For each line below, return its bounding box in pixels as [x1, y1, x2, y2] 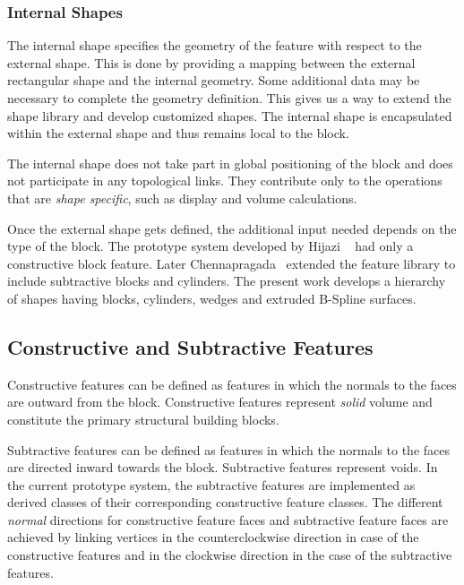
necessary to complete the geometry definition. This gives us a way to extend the [7, 89, 451, 107]
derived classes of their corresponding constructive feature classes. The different [7, 493, 443, 512]
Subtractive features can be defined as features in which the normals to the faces [7, 440, 451, 459]
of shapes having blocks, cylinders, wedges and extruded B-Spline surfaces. [7, 288, 417, 307]
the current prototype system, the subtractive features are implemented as [7, 475, 416, 494]
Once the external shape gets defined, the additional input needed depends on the [7, 219, 457, 237]
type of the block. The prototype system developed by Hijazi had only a [7, 237, 414, 255]
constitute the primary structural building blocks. [7, 409, 279, 428]
